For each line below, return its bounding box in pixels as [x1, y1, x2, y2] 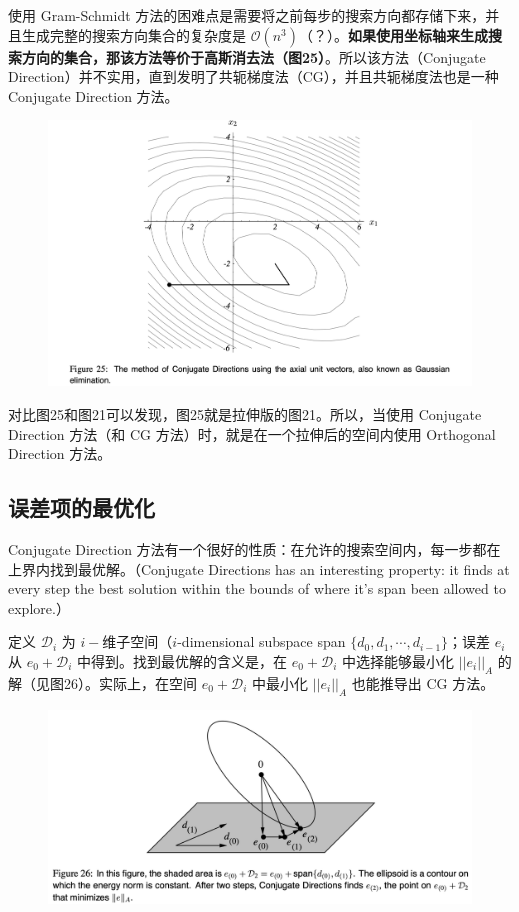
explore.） [8, 597, 70, 618]
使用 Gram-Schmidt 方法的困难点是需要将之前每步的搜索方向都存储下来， [8, 5, 486, 25]
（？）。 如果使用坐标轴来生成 [299, 24, 489, 45]
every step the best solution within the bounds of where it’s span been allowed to [8, 578, 506, 599]
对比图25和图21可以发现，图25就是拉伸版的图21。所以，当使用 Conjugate [8, 404, 482, 425]
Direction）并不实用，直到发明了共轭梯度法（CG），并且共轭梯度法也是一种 [8, 66, 499, 87]
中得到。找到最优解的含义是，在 [77, 651, 288, 671]
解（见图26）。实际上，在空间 [8, 672, 197, 693]
